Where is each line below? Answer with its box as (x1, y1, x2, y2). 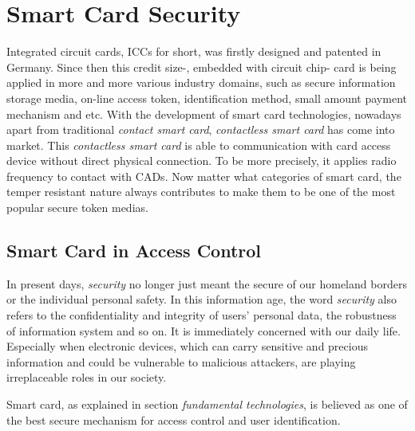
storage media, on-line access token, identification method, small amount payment (6, 89, 407, 106)
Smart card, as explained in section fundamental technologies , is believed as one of (6, 396, 408, 413)
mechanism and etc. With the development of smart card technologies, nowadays (6, 105, 401, 122)
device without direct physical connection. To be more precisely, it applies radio (6, 152, 397, 169)
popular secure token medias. (6, 199, 148, 216)
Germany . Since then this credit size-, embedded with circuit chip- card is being (6, 58, 397, 75)
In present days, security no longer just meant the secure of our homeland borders (6, 275, 407, 292)
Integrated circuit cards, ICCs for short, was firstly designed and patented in (6, 43, 381, 60)
